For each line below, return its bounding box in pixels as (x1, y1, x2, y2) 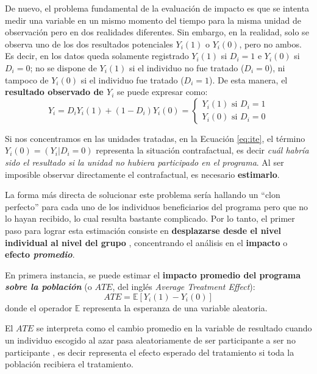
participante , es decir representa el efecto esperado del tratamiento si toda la (5, 345, 294, 358)
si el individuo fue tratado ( (80, 73, 184, 86)
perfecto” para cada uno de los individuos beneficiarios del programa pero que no (5, 200, 308, 213)
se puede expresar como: (117, 85, 208, 98)
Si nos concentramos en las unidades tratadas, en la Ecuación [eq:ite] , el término (5, 132, 305, 144)
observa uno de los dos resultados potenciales (5, 37, 173, 50)
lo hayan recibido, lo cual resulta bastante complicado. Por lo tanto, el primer (5, 212, 295, 225)
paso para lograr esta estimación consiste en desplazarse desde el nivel (5, 224, 281, 236)
